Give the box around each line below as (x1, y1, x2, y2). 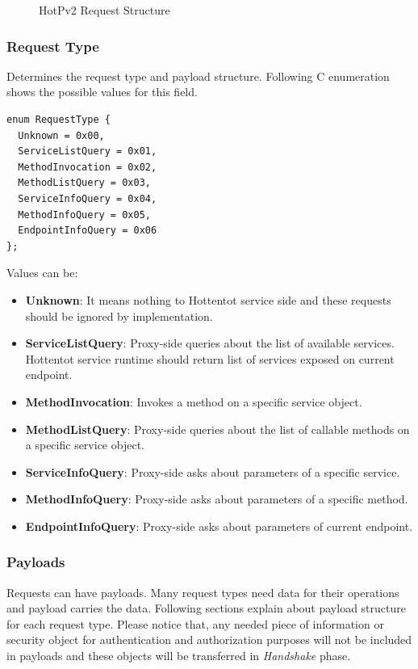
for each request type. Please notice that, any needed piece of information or (6, 615, 384, 632)
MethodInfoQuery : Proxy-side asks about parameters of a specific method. (25, 490, 408, 507)
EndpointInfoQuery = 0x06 (18, 225, 157, 237)
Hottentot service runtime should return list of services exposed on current (25, 350, 395, 367)
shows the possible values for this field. (6, 83, 198, 100)
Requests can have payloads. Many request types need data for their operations (6, 583, 399, 600)
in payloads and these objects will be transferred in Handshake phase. (6, 647, 351, 664)
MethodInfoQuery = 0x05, (18, 208, 151, 221)
